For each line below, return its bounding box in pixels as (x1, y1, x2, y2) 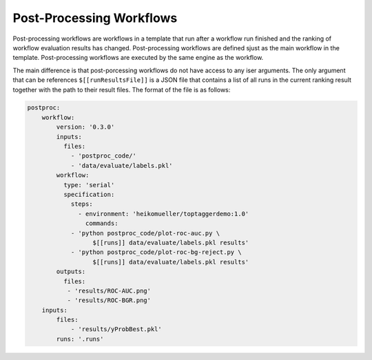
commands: (85, 220, 118, 227)
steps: (70, 200, 93, 208)
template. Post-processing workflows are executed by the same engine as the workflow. (12, 54, 264, 62)
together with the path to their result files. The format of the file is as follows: (12, 85, 231, 94)
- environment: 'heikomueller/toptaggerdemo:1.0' (78, 210, 249, 218)
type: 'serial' (63, 181, 115, 189)
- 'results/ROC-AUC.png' (67, 286, 152, 295)
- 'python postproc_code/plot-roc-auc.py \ (70, 229, 220, 237)
